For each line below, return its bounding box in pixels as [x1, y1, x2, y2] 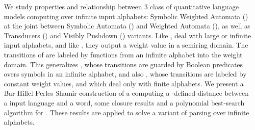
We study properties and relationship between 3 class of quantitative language [4, 1, 239, 11]
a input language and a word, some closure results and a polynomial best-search [4, 97, 245, 107]
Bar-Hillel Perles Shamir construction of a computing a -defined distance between [4, 88, 249, 98]
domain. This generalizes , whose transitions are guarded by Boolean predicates [4, 59, 243, 69]
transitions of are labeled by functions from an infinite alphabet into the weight [4, 49, 243, 59]
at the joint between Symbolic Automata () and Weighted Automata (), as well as [4, 21, 251, 31]
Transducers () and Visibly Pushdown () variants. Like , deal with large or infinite [4, 30, 251, 40]
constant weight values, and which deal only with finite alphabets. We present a [4, 78, 244, 88]
